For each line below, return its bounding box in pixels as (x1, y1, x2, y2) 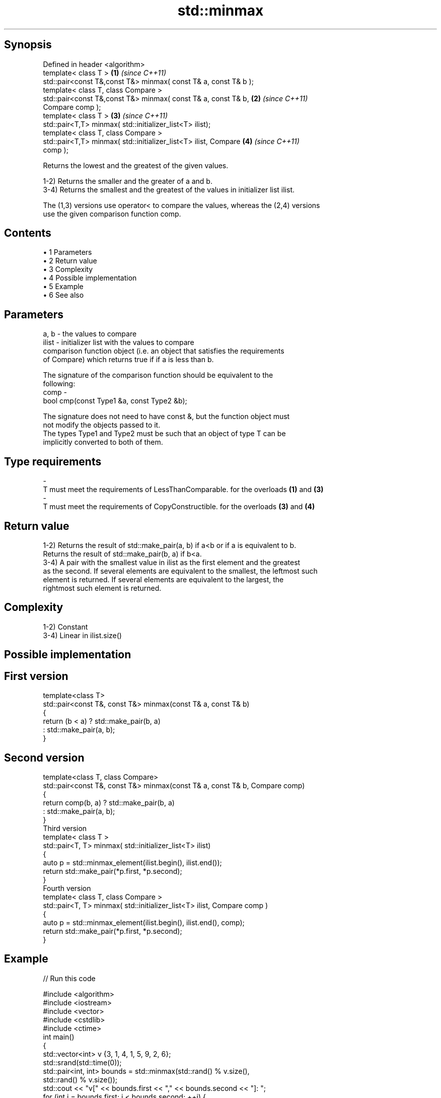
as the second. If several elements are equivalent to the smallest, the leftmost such (43, 566, 318, 575)
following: (43, 379, 76, 388)
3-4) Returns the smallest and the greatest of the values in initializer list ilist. (43, 185, 295, 194)
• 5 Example (43, 282, 84, 291)
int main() (43, 1032, 75, 1041)
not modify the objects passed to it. (43, 421, 161, 430)
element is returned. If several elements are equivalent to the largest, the (43, 575, 284, 584)
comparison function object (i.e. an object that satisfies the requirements (43, 347, 284, 356)
